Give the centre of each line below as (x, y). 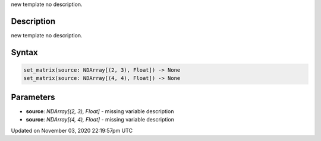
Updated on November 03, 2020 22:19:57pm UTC (72, 130)
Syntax (24, 52)
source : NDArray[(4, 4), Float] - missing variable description (100, 120)
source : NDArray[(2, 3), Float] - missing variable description (100, 111)
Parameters (33, 97)
